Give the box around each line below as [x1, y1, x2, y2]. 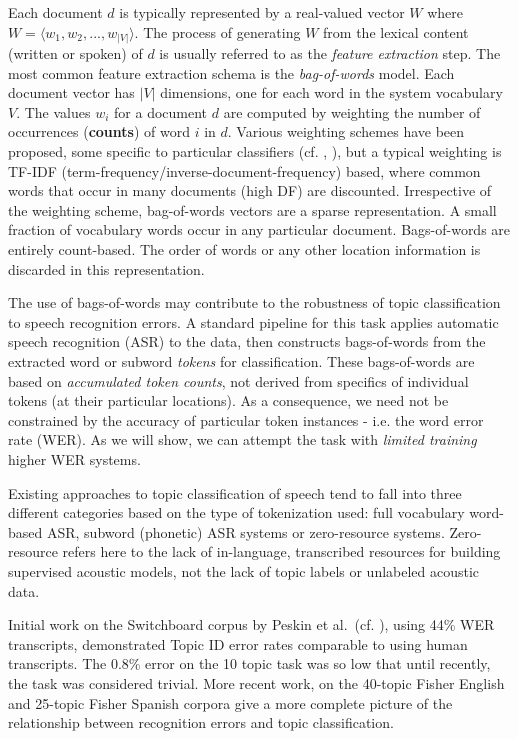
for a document [114, 101, 208, 122]
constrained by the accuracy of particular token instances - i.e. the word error [8, 409, 484, 430]
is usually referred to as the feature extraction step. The [159, 43, 501, 64]
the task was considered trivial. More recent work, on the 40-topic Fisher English [8, 672, 505, 693]
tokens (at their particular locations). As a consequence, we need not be [8, 390, 449, 411]
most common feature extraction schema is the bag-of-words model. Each [8, 62, 455, 83]
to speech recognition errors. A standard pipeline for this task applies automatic [8, 311, 499, 332]
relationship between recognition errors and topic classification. [8, 712, 394, 733]
